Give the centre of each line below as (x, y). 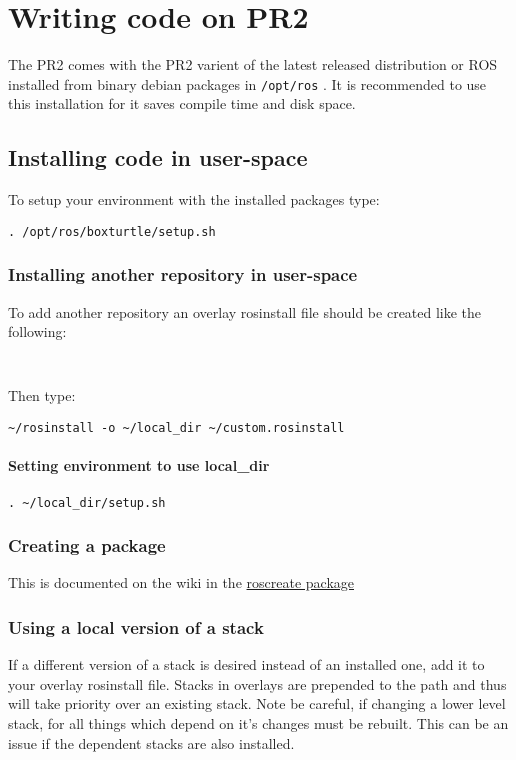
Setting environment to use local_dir (139, 465)
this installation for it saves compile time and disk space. (182, 103)
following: (37, 331)
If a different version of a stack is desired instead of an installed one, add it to (246, 664)
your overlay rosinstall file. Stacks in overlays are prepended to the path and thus (257, 683)
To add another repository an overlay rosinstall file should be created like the (245, 311)
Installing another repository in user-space (183, 274)
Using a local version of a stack (136, 626)
